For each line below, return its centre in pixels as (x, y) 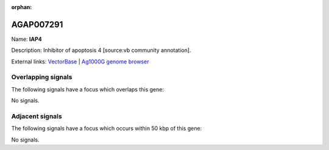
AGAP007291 (37, 24)
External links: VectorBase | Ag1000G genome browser (80, 62)
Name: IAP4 (27, 39)
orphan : (22, 7)
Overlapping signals (42, 77)
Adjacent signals (37, 116)
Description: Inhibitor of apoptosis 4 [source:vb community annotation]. (101, 50)
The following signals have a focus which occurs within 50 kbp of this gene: (107, 129)
